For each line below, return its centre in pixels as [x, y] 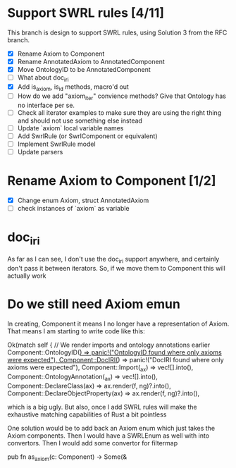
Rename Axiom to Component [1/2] [112, 181]
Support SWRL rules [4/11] [86, 13]
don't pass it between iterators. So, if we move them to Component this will [116, 269]
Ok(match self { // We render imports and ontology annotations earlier [109, 345]
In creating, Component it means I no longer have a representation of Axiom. [118, 324]
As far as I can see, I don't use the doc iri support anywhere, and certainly [113, 260]
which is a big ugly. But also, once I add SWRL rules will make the [102, 407]
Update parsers [40, 152]
